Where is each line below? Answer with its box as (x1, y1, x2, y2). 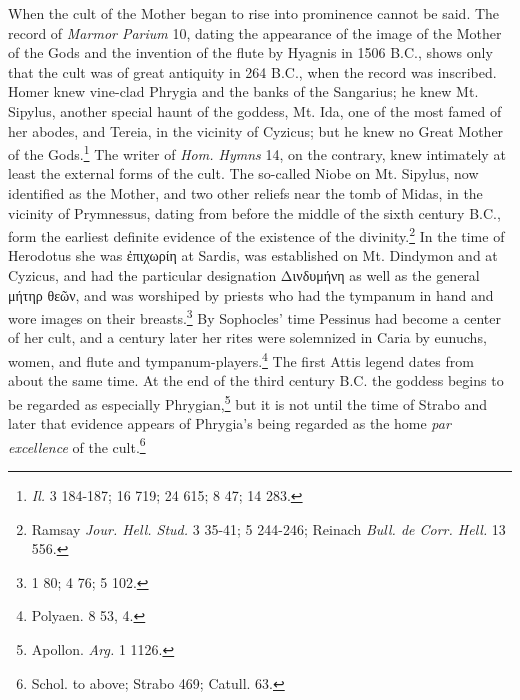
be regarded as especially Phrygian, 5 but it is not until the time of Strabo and (8, 390, 487, 414)
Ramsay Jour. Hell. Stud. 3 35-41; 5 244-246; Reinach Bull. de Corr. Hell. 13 (31, 518, 506, 539)
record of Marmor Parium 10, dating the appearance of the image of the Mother (8, 22, 502, 43)
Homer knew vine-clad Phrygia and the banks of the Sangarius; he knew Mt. (8, 81, 479, 102)
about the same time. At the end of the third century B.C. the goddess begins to (8, 370, 504, 391)
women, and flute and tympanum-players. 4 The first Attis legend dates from (8, 348, 474, 371)
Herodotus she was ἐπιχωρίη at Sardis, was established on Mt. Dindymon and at (8, 245, 498, 266)
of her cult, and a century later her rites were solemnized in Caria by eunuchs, (8, 327, 487, 348)
